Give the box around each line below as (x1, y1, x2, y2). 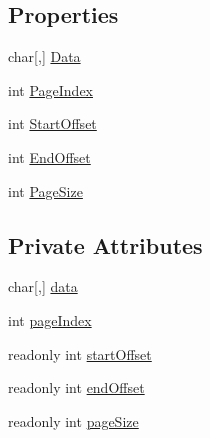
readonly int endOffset (8, 377, 145, 398)
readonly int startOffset (8, 343, 152, 364)
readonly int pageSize (8, 410, 139, 431)
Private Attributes (8, 229, 203, 260)
